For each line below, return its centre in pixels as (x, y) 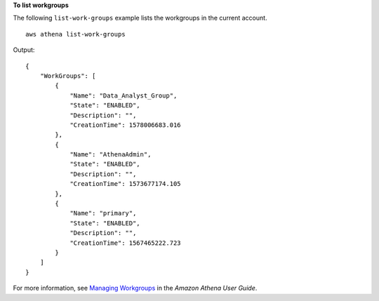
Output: (24, 50)
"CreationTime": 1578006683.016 (126, 125)
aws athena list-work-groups (75, 34)
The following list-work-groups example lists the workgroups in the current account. (140, 18)
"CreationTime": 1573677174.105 (126, 184)
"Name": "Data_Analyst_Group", (124, 95)
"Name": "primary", (103, 213)
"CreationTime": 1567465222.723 (126, 243)
